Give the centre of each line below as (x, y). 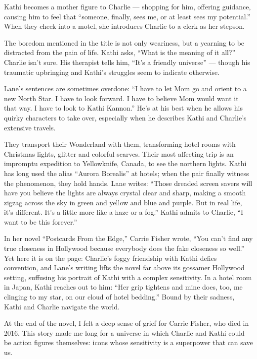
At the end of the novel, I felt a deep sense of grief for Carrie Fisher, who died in (127, 323)
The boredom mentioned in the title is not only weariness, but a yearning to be (124, 42)
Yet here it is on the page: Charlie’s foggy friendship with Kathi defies (110, 258)
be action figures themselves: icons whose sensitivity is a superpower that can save (128, 342)
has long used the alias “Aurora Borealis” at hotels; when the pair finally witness (127, 173)
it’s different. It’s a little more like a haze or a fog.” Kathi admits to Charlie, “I (124, 212)
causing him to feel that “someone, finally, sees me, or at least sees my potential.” (127, 16)
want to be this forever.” (41, 221)
